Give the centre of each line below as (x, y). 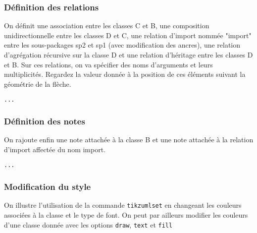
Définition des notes (45, 121)
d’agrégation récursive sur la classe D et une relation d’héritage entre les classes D (128, 55)
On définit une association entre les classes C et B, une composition (107, 26)
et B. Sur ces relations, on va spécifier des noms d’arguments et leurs (108, 64)
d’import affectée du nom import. (55, 149)
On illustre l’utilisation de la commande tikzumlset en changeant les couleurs (123, 205)
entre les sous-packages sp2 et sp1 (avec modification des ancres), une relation (122, 45)
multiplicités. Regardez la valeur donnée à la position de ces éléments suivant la (125, 74)
